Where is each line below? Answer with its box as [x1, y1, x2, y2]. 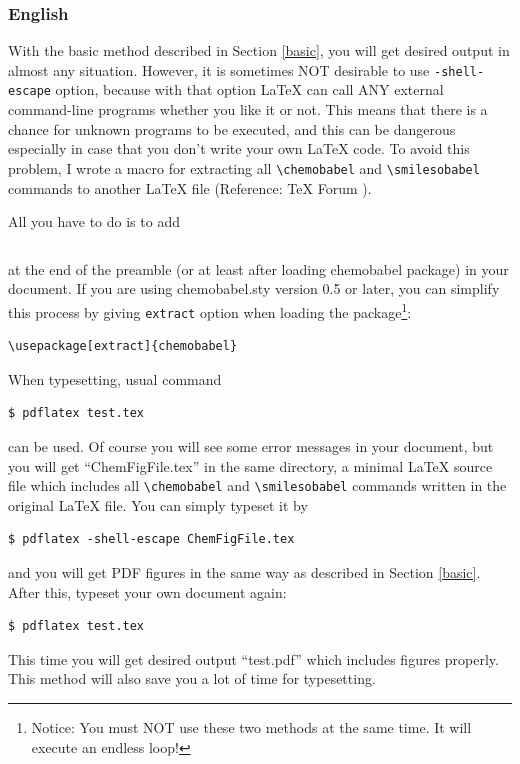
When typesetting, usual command [8, 368, 222, 389]
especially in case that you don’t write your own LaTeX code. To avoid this [8, 138, 470, 159]
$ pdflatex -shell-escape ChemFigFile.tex [8, 532, 295, 547]
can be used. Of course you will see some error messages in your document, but [8, 436, 494, 457]
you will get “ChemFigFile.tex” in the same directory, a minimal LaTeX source [8, 455, 493, 476]
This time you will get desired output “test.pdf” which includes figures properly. [8, 648, 499, 669]
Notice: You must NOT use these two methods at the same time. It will [31, 717, 472, 738]
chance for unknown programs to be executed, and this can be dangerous [8, 118, 456, 139]
